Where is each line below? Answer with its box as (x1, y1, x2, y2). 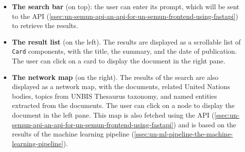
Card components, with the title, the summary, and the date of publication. (12, 46, 237, 56)
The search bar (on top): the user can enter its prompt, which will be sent (12, 1, 240, 11)
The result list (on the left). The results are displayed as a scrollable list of (12, 36, 241, 46)
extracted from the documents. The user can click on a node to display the (12, 100, 235, 110)
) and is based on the (173, 119, 236, 129)
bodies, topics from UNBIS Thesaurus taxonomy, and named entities (12, 91, 217, 101)
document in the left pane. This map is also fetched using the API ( (12, 110, 215, 120)
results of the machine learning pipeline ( (12, 129, 134, 139)
